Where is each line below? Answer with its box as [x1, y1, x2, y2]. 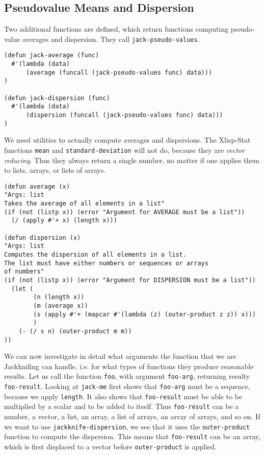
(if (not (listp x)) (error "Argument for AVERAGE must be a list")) [4, 208, 245, 216]
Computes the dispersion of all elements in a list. [4, 251, 187, 259]
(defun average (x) [4, 183, 70, 190]
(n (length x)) [33, 293, 85, 301]
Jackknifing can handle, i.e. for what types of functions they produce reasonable [4, 360, 254, 371]
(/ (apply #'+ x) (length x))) [11, 217, 117, 224]
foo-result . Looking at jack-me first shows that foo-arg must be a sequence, [4, 381, 250, 392]
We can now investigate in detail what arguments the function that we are [4, 351, 236, 361]
